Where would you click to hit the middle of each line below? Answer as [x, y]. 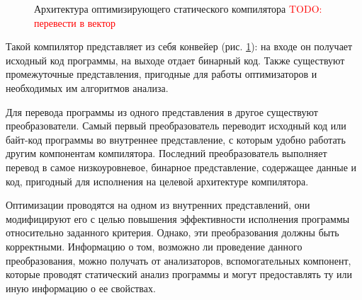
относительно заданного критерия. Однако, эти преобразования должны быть [172, 232]
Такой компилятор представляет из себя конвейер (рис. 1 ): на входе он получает [179, 46]
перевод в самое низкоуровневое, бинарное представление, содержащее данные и [181, 167]
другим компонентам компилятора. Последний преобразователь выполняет [166, 153]
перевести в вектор [75, 22]
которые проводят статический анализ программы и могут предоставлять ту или [179, 274]
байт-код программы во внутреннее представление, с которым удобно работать [176, 139]
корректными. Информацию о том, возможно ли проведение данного [154, 246]
